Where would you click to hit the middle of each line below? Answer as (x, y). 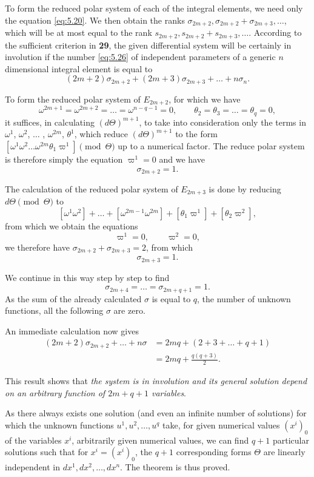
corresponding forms (214, 452)
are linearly (284, 452)
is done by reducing (245, 188)
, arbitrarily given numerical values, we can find (160, 440)
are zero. (129, 310)
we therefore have (38, 247)
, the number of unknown (244, 298)
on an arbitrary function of (55, 392)
